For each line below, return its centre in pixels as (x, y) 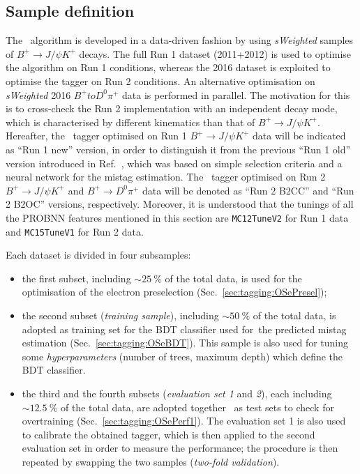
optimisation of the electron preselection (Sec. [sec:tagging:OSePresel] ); (174, 292)
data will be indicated (299, 136)
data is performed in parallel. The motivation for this (236, 94)
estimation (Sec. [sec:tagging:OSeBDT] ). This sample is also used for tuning (185, 343)
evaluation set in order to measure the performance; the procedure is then (180, 448)
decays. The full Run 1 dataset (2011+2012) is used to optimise (215, 53)
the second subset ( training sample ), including (120, 315)
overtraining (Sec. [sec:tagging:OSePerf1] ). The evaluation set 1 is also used (184, 421)
